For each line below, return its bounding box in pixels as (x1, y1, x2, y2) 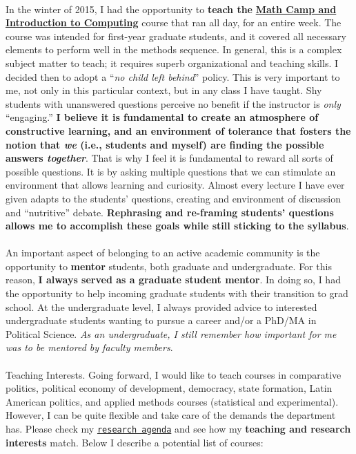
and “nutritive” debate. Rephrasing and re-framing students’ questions (6, 205, 334, 219)
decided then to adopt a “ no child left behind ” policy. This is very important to (6, 69, 340, 84)
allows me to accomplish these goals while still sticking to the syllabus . (6, 218, 349, 233)
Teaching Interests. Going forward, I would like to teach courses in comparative (6, 367, 342, 381)
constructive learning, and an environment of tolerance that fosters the (6, 123, 351, 138)
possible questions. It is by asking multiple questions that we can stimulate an (6, 164, 336, 178)
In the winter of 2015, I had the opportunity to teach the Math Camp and (6, 1, 337, 16)
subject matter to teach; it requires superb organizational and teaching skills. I (6, 55, 339, 70)
